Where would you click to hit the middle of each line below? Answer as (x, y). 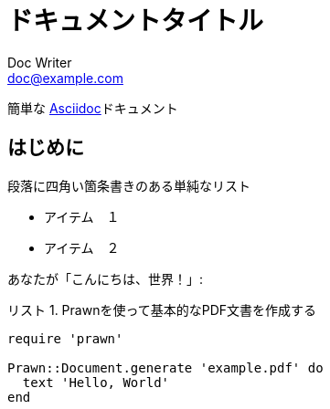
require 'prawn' (65, 338)
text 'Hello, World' (96, 382)
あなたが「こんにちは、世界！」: (106, 278)
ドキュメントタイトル (136, 21)
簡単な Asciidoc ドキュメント (93, 108)
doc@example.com (65, 78)
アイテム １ (82, 216)
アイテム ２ (82, 247)
